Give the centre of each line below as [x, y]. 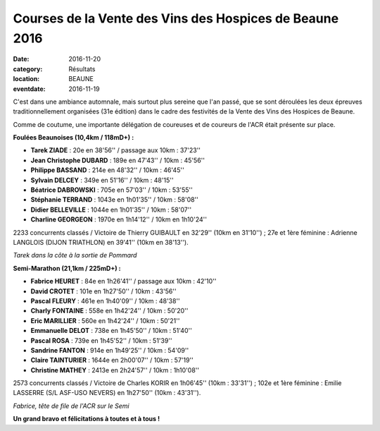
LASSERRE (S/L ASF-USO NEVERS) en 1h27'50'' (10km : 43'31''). [107, 393]
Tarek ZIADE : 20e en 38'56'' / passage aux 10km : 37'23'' [115, 150]
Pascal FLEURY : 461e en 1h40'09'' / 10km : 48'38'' [106, 301]
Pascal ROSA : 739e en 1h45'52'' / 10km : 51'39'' [101, 340]
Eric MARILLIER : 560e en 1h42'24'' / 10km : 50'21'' [105, 320]
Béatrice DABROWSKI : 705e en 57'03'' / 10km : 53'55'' [112, 190]
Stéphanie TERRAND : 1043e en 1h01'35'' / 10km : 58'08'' [114, 200]
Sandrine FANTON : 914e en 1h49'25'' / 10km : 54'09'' [110, 350]
